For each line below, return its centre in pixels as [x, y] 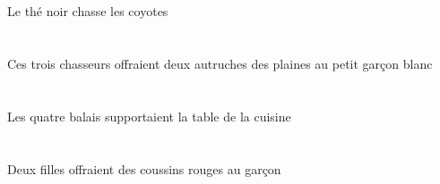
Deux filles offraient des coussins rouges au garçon [144, 168]
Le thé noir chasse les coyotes [88, 11]
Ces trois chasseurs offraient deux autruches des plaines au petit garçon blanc [220, 63]
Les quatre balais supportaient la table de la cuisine [149, 116]
